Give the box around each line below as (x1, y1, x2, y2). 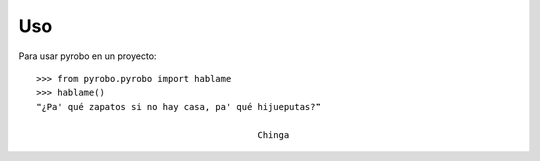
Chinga (257, 129, 290, 140)
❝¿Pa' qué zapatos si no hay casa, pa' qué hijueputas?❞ (36, 101, 322, 112)
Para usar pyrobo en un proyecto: (18, 50, 157, 62)
